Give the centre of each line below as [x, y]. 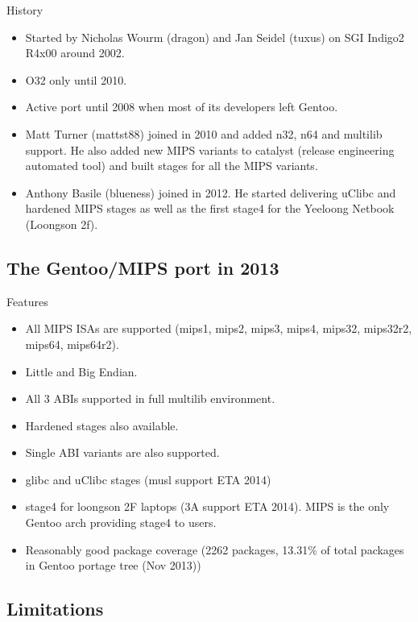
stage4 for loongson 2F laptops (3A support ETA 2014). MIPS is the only [207, 506]
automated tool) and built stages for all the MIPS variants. [172, 166]
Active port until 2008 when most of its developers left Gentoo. [182, 107]
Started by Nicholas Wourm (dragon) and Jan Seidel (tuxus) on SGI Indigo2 [215, 37]
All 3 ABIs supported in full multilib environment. [150, 398]
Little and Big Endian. [81, 371]
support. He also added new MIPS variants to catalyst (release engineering [210, 149]
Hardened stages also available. [102, 425]
